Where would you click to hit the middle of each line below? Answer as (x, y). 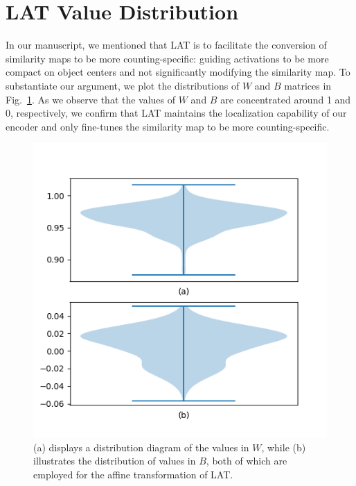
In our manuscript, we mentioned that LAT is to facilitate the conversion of (166, 45)
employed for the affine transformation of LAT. (133, 475)
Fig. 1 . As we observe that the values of (91, 99)
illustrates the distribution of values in (115, 461)
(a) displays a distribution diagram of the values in (141, 447)
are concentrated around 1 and (286, 99)
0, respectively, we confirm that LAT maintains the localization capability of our (176, 113)
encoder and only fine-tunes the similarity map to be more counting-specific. (168, 126)
